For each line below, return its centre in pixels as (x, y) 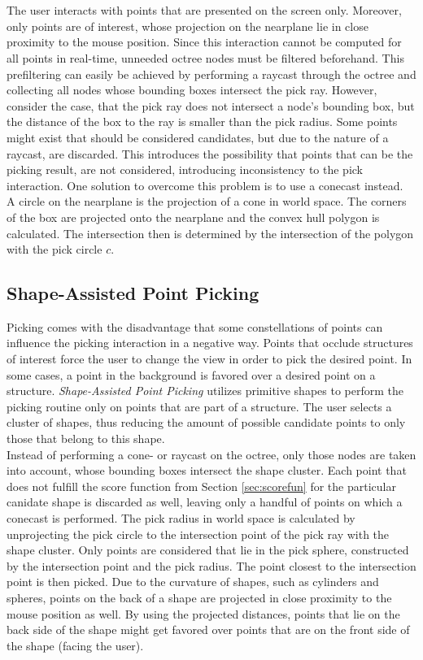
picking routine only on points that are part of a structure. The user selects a (199, 406)
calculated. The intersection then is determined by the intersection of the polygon (210, 233)
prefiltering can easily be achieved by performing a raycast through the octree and (211, 74)
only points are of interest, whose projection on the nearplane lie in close (188, 26)
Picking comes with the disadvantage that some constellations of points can (195, 326)
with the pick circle (55, 249)
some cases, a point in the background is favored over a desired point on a (191, 374)
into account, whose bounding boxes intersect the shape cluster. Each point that (207, 470)
